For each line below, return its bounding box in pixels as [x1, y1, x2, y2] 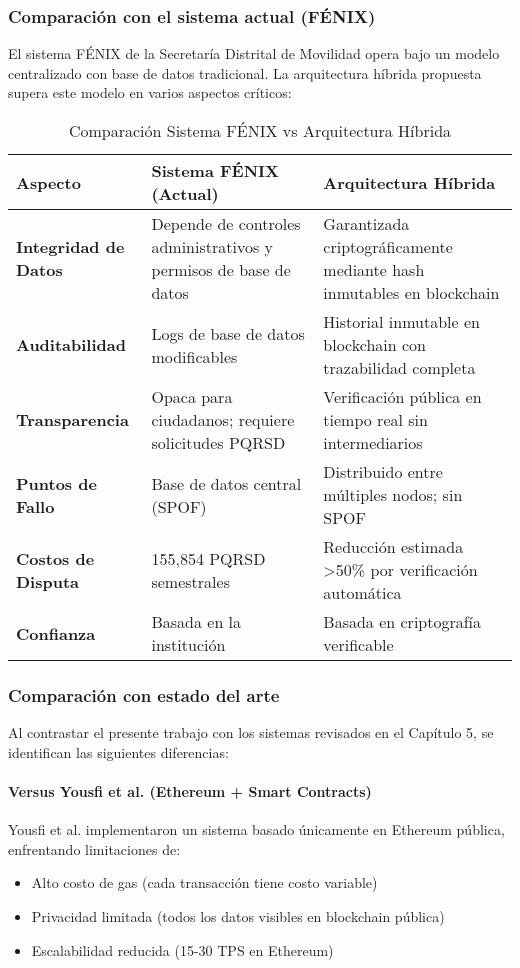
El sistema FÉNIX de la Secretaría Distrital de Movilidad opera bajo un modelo [8, 43, 500, 64]
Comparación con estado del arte [8, 682, 280, 707]
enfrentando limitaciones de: [8, 838, 181, 859]
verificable [323, 633, 394, 656]
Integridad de [16, 235, 125, 258]
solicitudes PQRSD [151, 431, 286, 454]
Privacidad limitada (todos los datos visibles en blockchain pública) [31, 905, 445, 926]
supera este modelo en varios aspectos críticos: [8, 82, 292, 103]
